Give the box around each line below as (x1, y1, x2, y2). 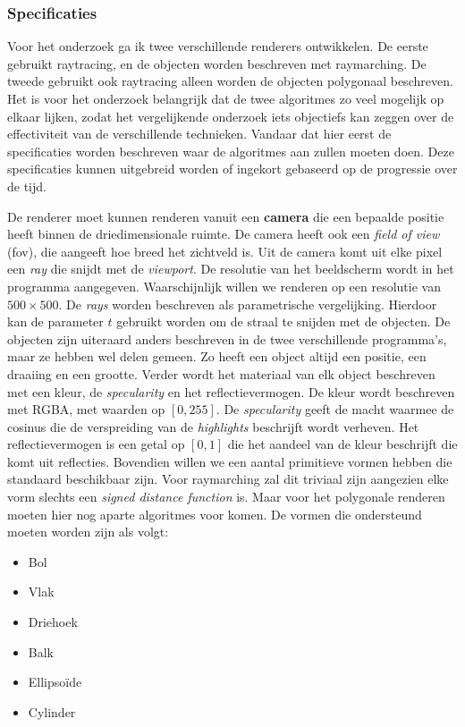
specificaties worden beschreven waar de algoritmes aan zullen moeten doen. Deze (7, 141, 454, 160)
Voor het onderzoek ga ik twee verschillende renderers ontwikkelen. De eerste (7, 37, 428, 55)
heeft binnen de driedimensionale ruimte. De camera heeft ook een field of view (7, 224, 440, 243)
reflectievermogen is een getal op (7, 435, 185, 453)
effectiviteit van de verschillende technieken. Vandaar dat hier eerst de (7, 124, 392, 143)
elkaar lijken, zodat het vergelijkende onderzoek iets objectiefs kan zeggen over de (7, 106, 454, 125)
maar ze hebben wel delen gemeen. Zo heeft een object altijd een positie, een (7, 347, 427, 366)
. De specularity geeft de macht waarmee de (216, 400, 454, 418)
